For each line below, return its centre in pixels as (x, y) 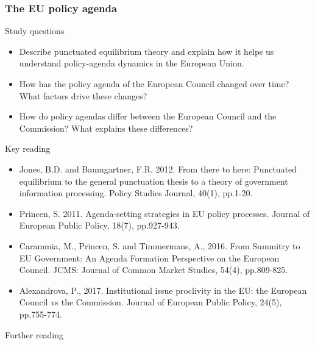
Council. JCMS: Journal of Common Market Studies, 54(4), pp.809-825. (154, 270)
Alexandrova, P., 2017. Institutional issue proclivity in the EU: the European (163, 290)
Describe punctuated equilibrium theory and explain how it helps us (147, 51)
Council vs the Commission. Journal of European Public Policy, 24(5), (150, 302)
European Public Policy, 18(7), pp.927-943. (99, 225)
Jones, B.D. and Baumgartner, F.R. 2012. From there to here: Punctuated (158, 169)
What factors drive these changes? (83, 95)
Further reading (34, 334)
